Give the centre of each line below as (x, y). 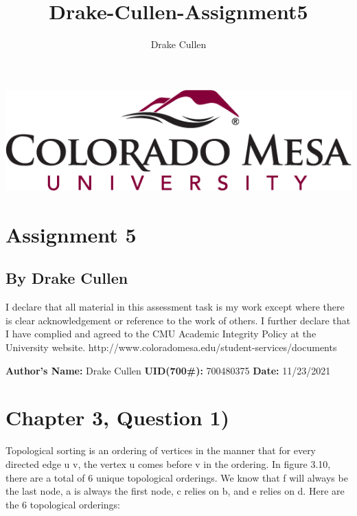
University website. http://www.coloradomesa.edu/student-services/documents (171, 347)
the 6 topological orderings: (63, 504)
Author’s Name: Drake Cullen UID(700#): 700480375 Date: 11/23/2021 (168, 370)
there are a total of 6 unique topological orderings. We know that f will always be (177, 477)
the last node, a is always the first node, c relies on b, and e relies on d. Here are (175, 491)
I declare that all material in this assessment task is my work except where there (175, 307)
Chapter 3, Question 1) (118, 417)
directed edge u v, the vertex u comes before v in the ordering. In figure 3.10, (168, 463)
